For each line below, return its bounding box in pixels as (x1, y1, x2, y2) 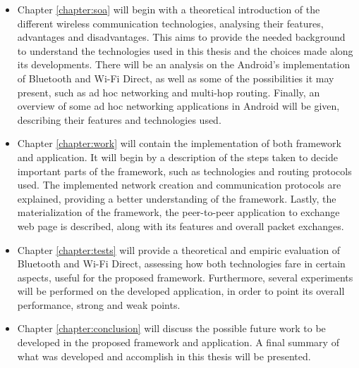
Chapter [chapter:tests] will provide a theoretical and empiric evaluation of (17, 242, 341, 257)
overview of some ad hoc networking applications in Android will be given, (17, 99, 340, 113)
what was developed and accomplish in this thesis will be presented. (17, 348, 311, 363)
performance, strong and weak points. (17, 297, 181, 312)
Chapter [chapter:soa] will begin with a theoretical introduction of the (17, 2, 320, 16)
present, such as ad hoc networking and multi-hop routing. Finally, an (17, 84, 320, 99)
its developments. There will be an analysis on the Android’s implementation (17, 57, 351, 72)
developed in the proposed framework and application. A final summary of (17, 335, 339, 350)
